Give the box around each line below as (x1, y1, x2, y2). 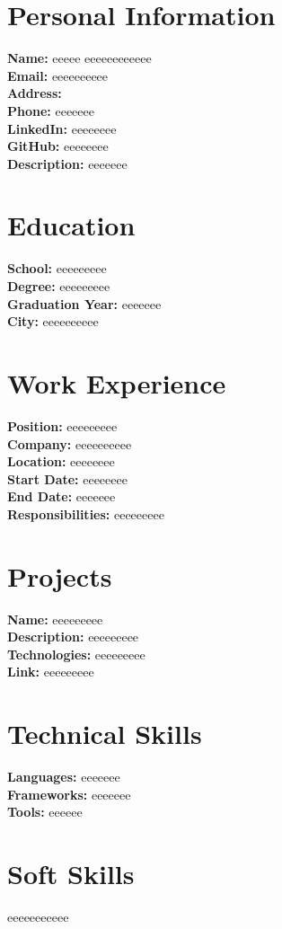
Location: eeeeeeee (7, 452, 115, 471)
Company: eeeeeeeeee (7, 434, 132, 453)
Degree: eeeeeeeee (7, 277, 110, 295)
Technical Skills (7, 715, 202, 752)
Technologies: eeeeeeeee (7, 644, 145, 663)
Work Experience (7, 364, 226, 401)
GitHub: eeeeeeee (7, 137, 109, 155)
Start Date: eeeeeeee (7, 469, 128, 488)
